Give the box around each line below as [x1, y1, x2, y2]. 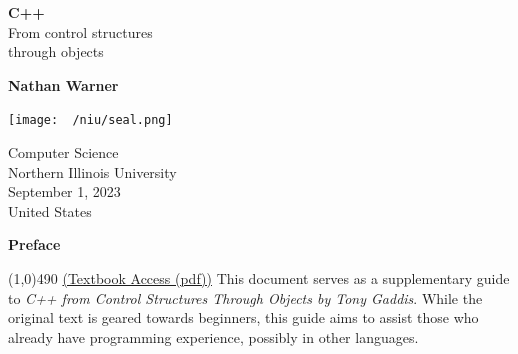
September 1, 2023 [8, 181, 121, 202]
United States [8, 200, 92, 221]
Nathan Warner [8, 74, 119, 95]
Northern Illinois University [8, 161, 177, 182]
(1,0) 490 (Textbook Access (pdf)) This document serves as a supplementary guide [8, 268, 510, 288]
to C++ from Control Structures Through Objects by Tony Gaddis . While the [8, 287, 483, 308]
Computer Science [8, 142, 119, 163]
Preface [8, 234, 61, 255]
